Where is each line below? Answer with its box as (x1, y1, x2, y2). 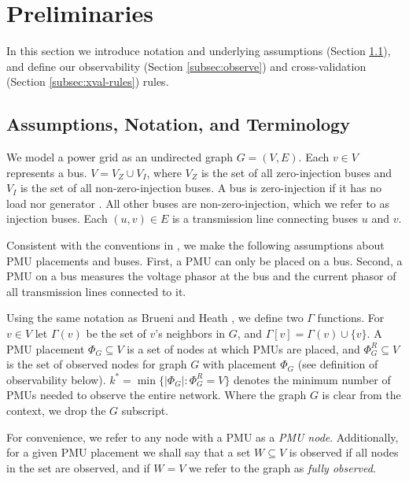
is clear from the (322, 387, 401, 403)
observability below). (6, 371, 106, 387)
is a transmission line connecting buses (171, 210, 359, 227)
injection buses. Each (6, 210, 108, 227)
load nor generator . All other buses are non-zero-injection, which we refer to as (6, 194, 390, 211)
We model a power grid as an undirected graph (6, 149, 234, 165)
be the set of (86, 325, 146, 342)
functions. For (317, 309, 385, 326)
